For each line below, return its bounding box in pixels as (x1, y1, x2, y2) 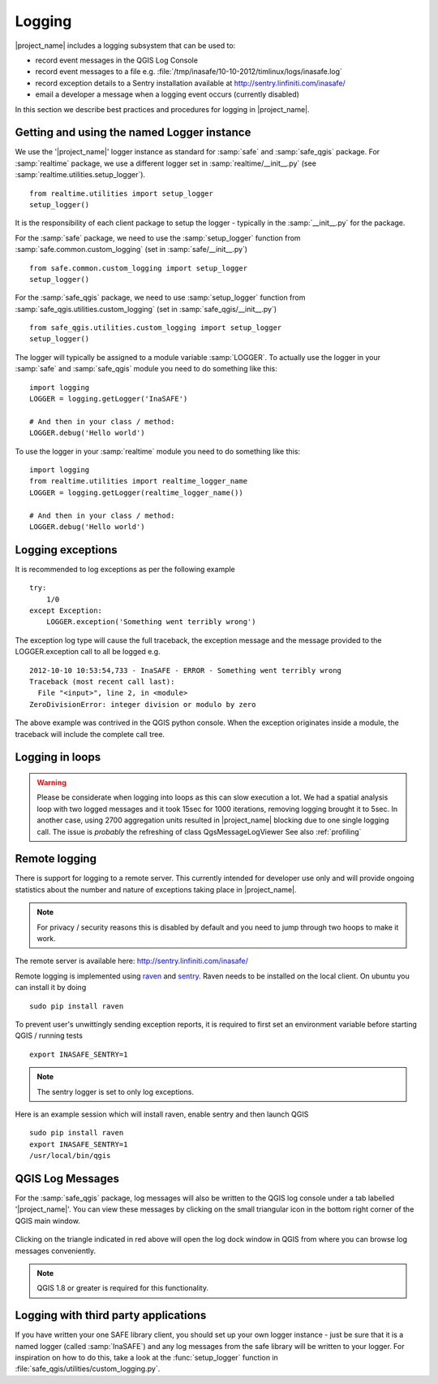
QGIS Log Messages (15, 1171, 120, 1186)
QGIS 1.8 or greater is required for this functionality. (36, 1283, 209, 1293)
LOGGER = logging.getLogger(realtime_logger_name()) (29, 488, 243, 497)
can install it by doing (15, 983, 87, 992)
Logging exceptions (15, 543, 118, 557)
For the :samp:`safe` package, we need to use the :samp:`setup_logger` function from (15, 232, 301, 243)
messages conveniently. (15, 1246, 97, 1256)
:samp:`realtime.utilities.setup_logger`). (15, 170, 146, 180)
